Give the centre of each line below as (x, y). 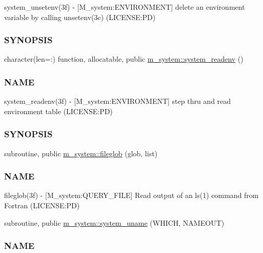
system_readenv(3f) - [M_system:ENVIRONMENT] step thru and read (118, 101)
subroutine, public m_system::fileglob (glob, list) (81, 153)
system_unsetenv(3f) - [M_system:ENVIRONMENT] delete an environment (125, 7)
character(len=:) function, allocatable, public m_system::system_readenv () (124, 59)
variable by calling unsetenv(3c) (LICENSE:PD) (80, 17)
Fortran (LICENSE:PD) (42, 205)
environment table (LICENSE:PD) (58, 111)
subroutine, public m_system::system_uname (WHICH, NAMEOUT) (114, 222)
